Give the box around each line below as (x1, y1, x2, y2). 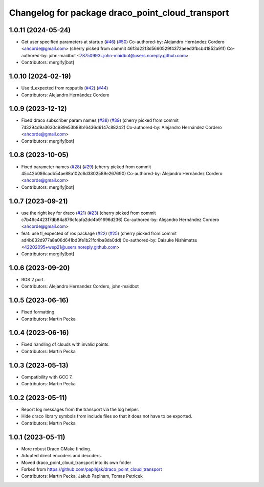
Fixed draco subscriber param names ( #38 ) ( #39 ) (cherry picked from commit (21, 117, 179, 123)
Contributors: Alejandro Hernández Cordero (21, 92, 110, 98)
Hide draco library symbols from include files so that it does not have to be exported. (21, 413, 193, 419)
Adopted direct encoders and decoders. (21, 453, 102, 459)
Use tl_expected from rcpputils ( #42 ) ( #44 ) (21, 85, 109, 91)
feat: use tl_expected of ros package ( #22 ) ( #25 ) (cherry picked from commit (21, 230, 177, 236)
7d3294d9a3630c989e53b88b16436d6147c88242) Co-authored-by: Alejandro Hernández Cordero (21, 124, 222, 130)
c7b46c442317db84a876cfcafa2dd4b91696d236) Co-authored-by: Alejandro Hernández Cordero (21, 217, 220, 222)
